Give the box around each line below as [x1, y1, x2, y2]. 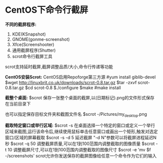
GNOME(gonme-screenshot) [12, 36, 70, 42]
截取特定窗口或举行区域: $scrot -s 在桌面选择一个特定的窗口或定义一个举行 [5, 122, 155, 128]
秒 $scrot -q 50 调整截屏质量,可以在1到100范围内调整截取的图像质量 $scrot [5, 141, 155, 146]
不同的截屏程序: [5, 21, 36, 27]
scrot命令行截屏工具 [12, 53, 53, 59]
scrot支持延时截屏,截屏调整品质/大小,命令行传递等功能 [5, 64, 113, 70]
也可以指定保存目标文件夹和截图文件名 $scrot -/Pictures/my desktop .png [5, 111, 147, 118]
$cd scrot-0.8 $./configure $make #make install [25, 85, 121, 91]
